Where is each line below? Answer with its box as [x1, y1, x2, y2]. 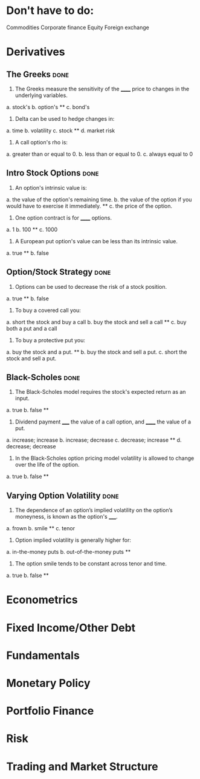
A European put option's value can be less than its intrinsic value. [15, 237, 178, 244]
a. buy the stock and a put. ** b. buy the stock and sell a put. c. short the [6, 348, 187, 356]
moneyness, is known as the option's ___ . [15, 513, 118, 521]
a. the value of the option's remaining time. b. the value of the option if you [6, 195, 192, 203]
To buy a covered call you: [15, 306, 82, 314]
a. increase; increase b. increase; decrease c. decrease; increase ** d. [6, 436, 182, 443]
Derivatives [6, 45, 65, 59]
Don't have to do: [6, 4, 94, 18]
